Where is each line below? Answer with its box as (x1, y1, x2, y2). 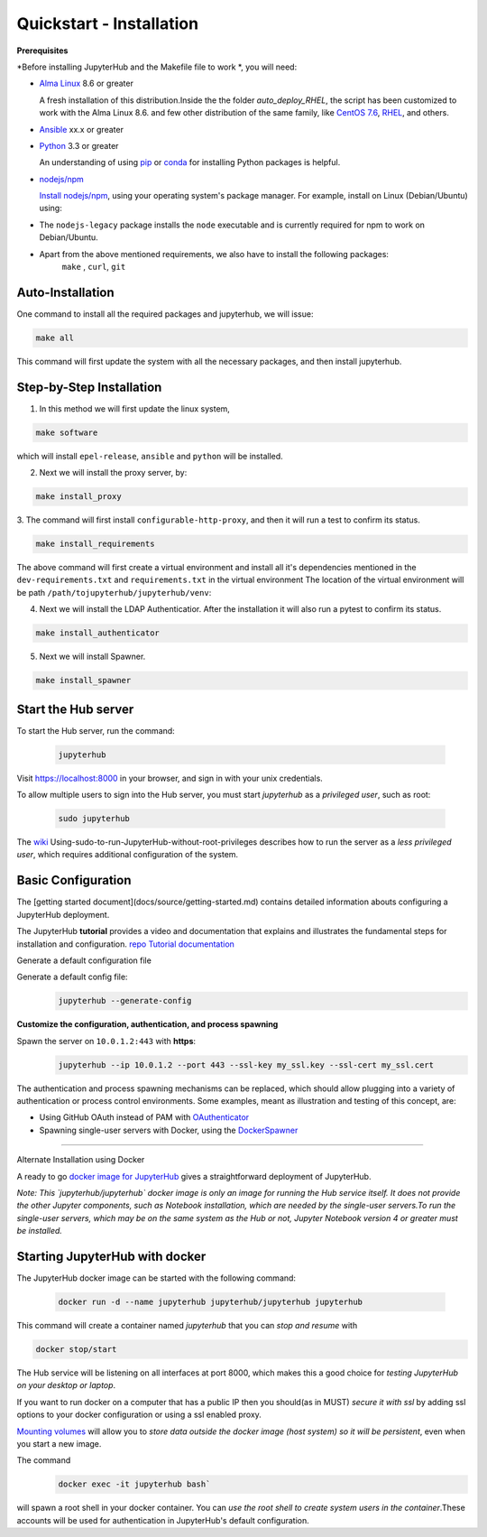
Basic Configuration (16, 873, 132, 888)
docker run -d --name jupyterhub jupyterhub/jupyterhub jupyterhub (58, 1297, 363, 1308)
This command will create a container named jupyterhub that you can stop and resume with (16, 1320, 358, 1331)
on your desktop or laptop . (16, 1380, 116, 1391)
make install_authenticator (35, 628, 160, 638)
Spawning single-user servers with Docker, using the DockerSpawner (39, 1125, 299, 1135)
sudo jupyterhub (58, 813, 131, 824)
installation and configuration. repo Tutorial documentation (16, 939, 234, 949)
